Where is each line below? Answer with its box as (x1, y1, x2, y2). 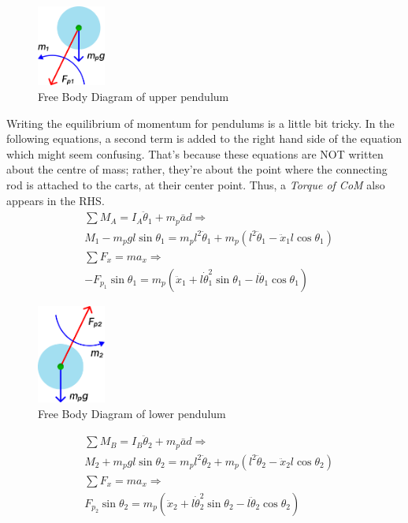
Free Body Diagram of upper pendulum (38, 88, 229, 104)
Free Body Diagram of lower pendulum (38, 405, 226, 421)
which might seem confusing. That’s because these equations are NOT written (6, 145, 384, 162)
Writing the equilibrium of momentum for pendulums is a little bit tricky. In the (6, 114, 395, 131)
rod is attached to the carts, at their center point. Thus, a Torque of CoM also (6, 176, 385, 192)
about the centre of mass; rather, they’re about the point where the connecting (6, 161, 388, 177)
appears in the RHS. (6, 192, 105, 208)
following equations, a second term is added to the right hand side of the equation (6, 130, 402, 147)
